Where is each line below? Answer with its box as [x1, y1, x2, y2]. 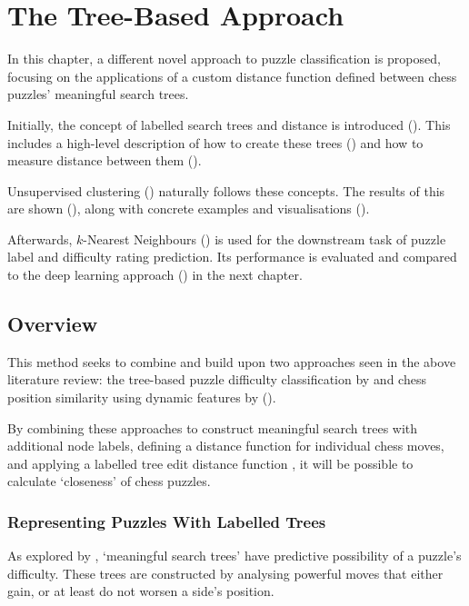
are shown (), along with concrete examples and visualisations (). [7, 199, 370, 218]
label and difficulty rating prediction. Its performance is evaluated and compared [7, 247, 457, 266]
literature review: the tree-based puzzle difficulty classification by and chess [7, 370, 426, 389]
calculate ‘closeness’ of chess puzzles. [7, 472, 211, 491]
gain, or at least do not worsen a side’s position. [7, 581, 274, 601]
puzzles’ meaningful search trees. [7, 84, 189, 104]
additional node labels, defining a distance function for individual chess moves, [7, 436, 444, 455]
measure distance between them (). [7, 151, 202, 170]
